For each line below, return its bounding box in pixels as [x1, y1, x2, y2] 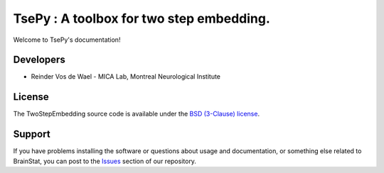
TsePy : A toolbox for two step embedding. [13, 11, 270, 26]
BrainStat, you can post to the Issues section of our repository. [13, 157, 197, 165]
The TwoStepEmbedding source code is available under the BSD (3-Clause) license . [13, 110, 260, 118]
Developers [13, 54, 65, 66]
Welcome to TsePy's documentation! [13, 35, 121, 44]
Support [13, 128, 50, 140]
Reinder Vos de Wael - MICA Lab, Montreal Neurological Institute [31, 72, 220, 81]
